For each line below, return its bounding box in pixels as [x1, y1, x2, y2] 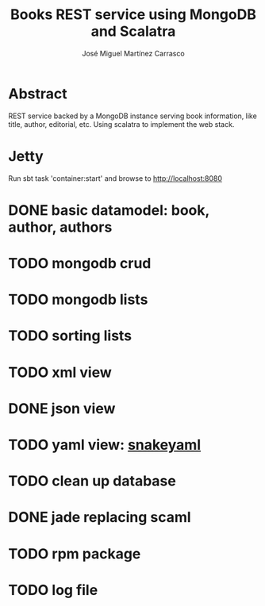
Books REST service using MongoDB [10, 6, 256, 24]
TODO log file [8, 581, 98, 599]
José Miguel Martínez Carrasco [82, 48, 185, 58]
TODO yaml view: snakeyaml [8, 435, 202, 454]
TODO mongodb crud [8, 255, 152, 272]
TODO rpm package [8, 545, 141, 562]
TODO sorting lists [8, 327, 132, 345]
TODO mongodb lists [8, 291, 148, 309]
